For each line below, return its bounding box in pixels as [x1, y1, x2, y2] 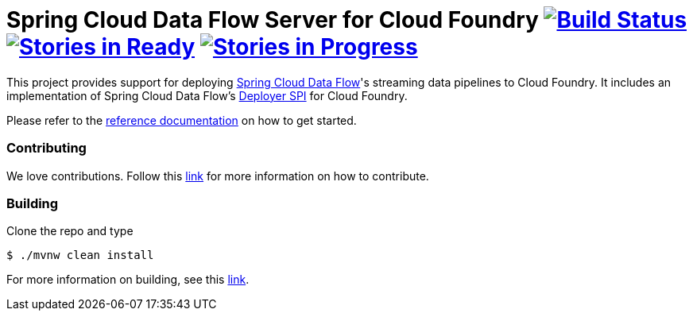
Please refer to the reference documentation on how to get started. [6, 113, 357, 127]
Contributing [6, 140, 87, 157]
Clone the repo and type [6, 224, 134, 238]
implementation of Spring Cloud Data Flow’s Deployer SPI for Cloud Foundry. [6, 88, 408, 102]
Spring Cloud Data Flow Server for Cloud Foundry [6, 6, 539, 33]
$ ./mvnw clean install [6, 249, 154, 262]
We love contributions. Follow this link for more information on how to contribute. [6, 168, 429, 183]
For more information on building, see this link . [6, 273, 250, 287]
